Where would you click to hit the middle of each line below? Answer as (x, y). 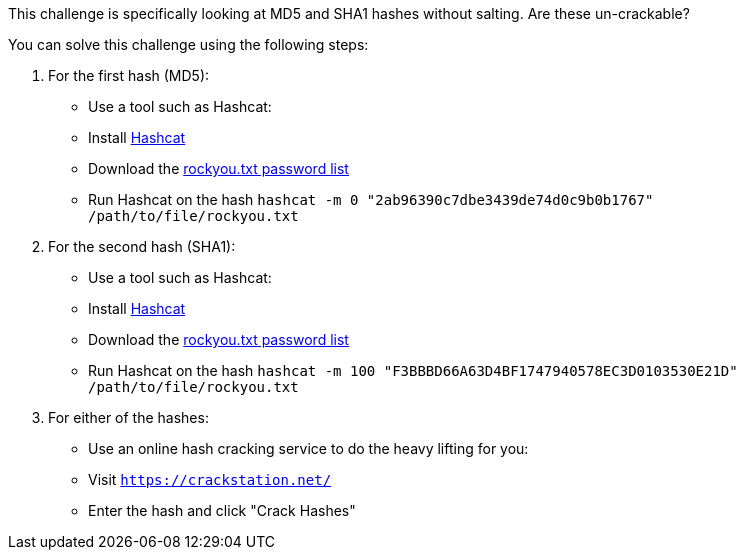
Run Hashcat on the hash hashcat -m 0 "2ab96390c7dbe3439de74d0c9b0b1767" (371, 199)
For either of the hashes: (128, 417)
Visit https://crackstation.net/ (210, 479)
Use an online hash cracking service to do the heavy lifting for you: (308, 448)
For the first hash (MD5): (129, 75)
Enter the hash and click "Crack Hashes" (222, 510)
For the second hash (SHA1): (142, 246)
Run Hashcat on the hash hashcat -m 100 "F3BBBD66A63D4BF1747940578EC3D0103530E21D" (413, 370)
